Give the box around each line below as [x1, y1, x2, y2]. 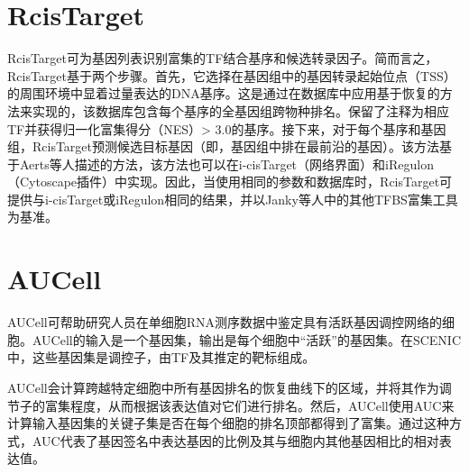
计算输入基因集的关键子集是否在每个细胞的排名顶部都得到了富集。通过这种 [7, 414, 449, 432]
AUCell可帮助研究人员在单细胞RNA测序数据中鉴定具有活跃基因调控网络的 [7, 313, 443, 332]
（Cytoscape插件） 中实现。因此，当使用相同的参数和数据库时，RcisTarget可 [7, 172, 453, 191]
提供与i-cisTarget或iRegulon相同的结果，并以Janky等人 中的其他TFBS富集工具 [7, 189, 458, 208]
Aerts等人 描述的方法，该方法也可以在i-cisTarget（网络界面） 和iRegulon [19, 154, 434, 173]
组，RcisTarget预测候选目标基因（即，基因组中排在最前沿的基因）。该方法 [7, 137, 440, 156]
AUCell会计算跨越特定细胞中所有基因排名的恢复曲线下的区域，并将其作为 [7, 377, 439, 396]
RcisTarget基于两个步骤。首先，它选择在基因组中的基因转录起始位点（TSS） [7, 66, 456, 85]
